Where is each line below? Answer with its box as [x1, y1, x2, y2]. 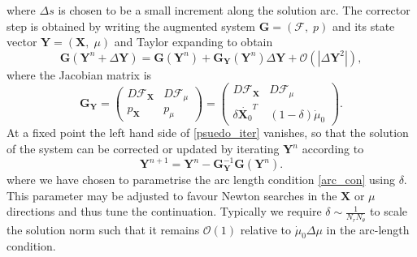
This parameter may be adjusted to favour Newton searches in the [7, 186, 337, 203]
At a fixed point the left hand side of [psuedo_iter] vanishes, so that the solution [7, 124, 409, 141]
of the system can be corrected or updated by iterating [7, 140, 280, 157]
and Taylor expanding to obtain [114, 33, 273, 50]
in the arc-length [326, 221, 410, 238]
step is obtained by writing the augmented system [7, 17, 255, 34]
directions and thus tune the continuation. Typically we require [7, 203, 322, 220]
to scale [370, 203, 408, 220]
